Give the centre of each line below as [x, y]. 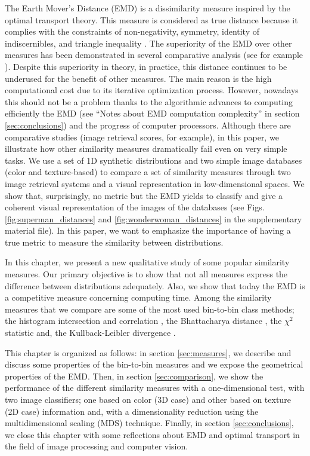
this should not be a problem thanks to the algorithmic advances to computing [149, 101]
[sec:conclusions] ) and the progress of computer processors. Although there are [148, 125]
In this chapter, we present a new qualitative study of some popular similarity [147, 262]
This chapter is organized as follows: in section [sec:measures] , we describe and [148, 352]
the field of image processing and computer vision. [97, 446]
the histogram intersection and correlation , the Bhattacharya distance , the [143, 321]
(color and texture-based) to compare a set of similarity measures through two [148, 172]
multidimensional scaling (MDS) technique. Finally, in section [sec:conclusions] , [149, 423]
